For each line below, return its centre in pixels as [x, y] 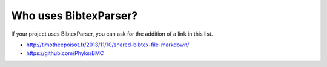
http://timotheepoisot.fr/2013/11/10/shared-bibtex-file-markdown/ [108, 45]
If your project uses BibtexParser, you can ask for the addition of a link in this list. [112, 34]
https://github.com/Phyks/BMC [65, 53]
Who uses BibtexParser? [74, 16]
